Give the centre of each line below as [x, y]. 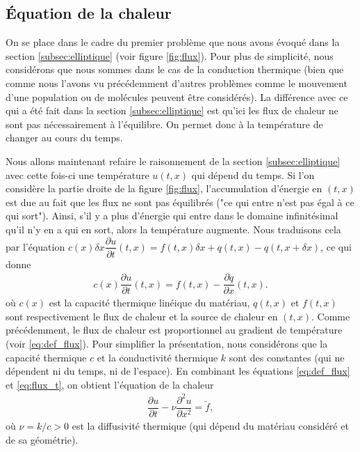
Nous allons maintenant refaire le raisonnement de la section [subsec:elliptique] [173, 161]
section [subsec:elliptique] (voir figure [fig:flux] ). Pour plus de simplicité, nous [170, 55]
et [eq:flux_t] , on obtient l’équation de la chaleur [110, 384]
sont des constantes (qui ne [287, 357]
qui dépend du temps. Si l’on [253, 174]
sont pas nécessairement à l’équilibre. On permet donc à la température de [164, 124]
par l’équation [35, 246]
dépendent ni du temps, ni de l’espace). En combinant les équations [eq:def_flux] [178, 371]
